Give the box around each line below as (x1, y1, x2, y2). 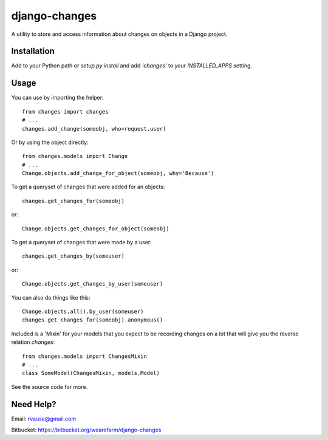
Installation (11, 46, 55, 57)
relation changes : (11, 339, 55, 346)
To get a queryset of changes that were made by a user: (11, 239, 152, 246)
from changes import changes (22, 108, 109, 115)
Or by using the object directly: (11, 139, 89, 146)
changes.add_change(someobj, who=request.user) (22, 125, 166, 132)
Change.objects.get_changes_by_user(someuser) (22, 280, 163, 287)
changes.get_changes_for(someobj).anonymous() (22, 317, 163, 323)
